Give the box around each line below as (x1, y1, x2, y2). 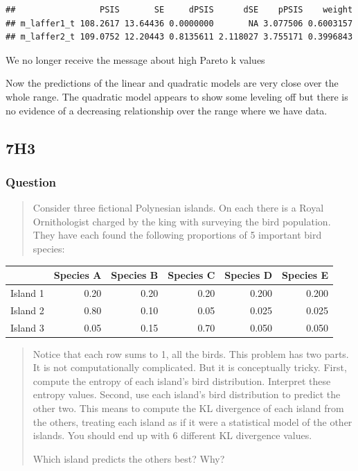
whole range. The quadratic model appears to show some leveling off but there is (6, 89, 348, 103)
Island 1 (10, 285, 44, 300)
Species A (53, 268, 102, 282)
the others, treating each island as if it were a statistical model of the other (33, 414, 352, 429)
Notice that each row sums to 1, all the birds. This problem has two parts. (33, 346, 349, 361)
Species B (111, 268, 159, 282)
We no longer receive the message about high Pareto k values (6, 52, 265, 67)
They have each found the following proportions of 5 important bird (33, 228, 322, 242)
